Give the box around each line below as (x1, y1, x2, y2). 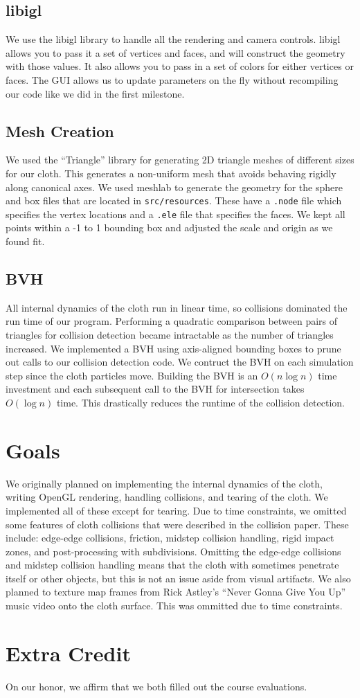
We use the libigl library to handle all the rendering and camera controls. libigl (6, 32, 341, 46)
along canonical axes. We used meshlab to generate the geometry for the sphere (6, 179, 343, 194)
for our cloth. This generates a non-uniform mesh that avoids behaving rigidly (6, 165, 336, 180)
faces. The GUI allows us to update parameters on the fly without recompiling (6, 72, 339, 87)
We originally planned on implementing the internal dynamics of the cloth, (6, 476, 323, 490)
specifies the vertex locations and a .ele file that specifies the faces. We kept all (6, 206, 345, 221)
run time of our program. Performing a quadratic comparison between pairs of (6, 314, 338, 328)
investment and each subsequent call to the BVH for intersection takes (6, 382, 305, 396)
